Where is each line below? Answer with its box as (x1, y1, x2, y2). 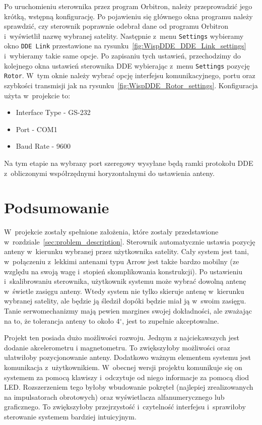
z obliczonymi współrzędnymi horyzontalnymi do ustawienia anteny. (4, 167, 215, 178)
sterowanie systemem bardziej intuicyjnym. (4, 411, 137, 421)
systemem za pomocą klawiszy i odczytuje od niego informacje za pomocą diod (4, 372, 249, 382)
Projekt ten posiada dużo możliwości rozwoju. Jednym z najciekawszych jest (4, 332, 240, 343)
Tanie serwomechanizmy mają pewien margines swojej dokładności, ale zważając (4, 306, 252, 316)
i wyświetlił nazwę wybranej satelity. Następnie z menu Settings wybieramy (4, 30, 244, 41)
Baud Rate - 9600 (16, 141, 71, 151)
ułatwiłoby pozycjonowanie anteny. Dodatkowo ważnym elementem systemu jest (4, 352, 251, 362)
